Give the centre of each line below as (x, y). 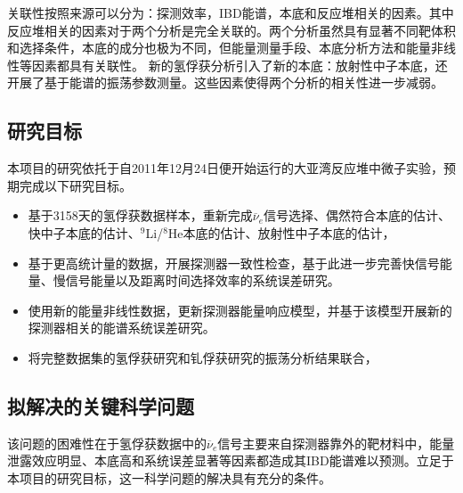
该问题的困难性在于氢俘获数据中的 (107, 443)
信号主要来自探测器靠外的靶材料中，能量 (336, 443)
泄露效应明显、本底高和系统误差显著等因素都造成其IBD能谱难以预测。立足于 (231, 460)
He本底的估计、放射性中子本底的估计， (281, 232)
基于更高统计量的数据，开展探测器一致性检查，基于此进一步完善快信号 (234, 263)
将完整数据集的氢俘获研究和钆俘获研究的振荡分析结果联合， (203, 357)
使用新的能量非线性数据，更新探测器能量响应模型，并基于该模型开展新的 (240, 310)
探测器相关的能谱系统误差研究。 (122, 328)
